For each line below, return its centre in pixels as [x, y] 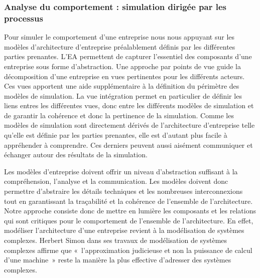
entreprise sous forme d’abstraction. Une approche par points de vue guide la [122, 66]
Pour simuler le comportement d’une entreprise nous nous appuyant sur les [119, 37]
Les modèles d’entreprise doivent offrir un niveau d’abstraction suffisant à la [121, 171]
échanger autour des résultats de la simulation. [76, 155]
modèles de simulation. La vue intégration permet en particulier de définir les [123, 95]
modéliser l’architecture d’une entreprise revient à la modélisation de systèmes [124, 230]
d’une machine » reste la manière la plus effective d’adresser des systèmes [118, 260]
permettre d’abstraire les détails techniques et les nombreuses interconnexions [123, 191]
